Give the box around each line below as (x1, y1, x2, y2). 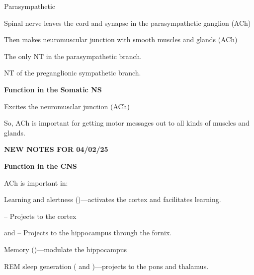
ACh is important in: (4, 177, 68, 188)
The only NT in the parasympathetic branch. (4, 51, 142, 61)
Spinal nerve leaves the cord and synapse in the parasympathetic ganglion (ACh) (4, 17, 251, 28)
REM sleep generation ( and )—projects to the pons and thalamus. (4, 261, 209, 271)
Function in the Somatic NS (4, 84, 102, 94)
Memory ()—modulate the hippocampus (4, 244, 127, 254)
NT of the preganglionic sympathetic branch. (4, 68, 141, 78)
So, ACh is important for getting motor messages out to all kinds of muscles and (4, 118, 250, 128)
